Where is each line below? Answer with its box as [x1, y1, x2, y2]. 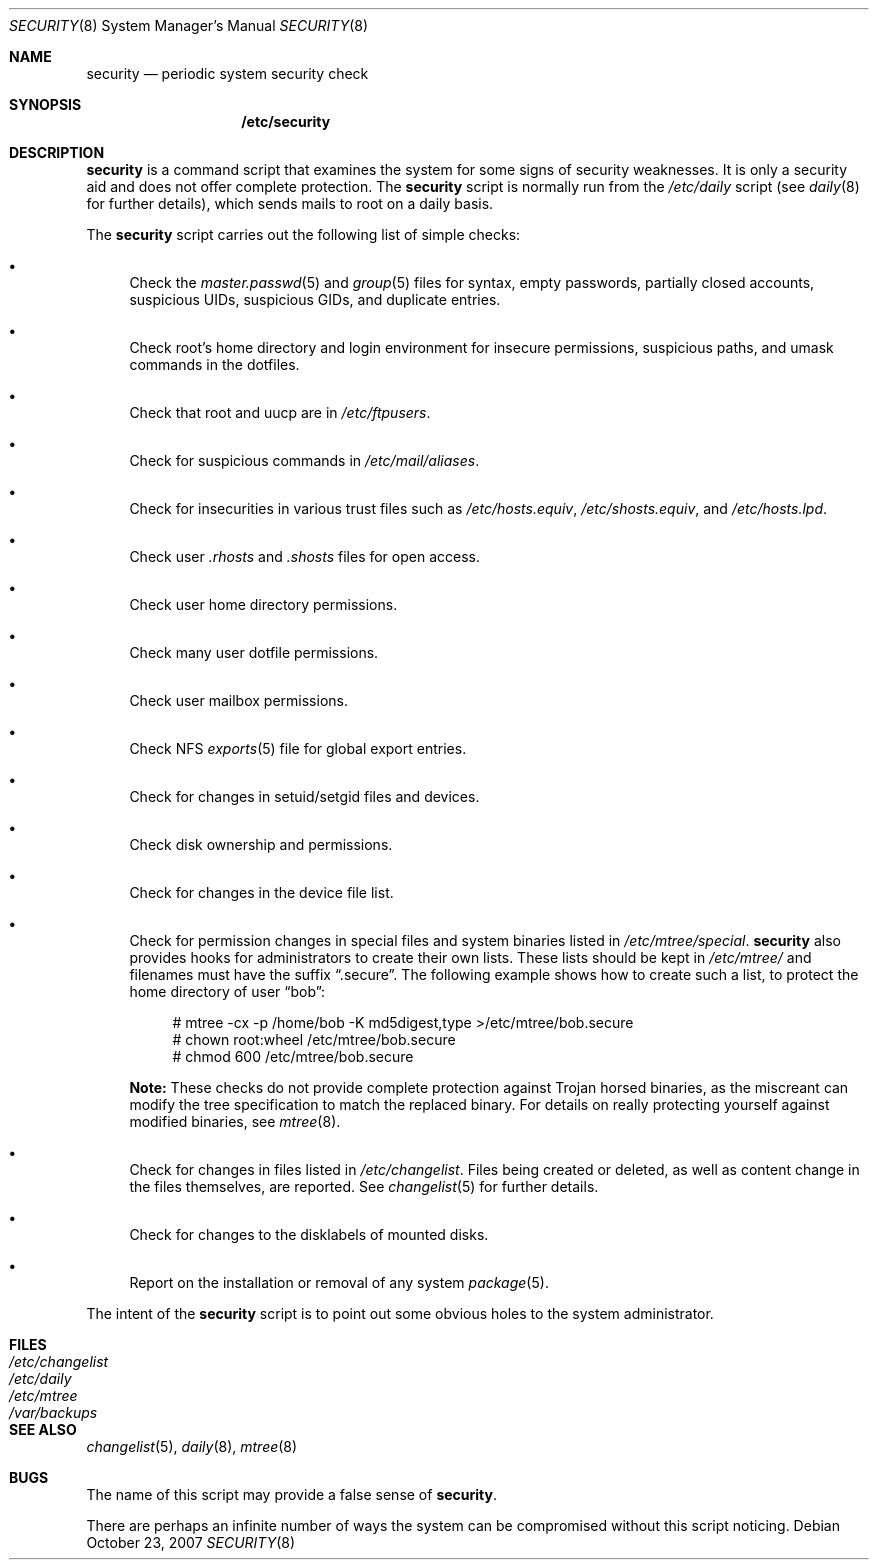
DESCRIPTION [9, 144, 105, 161]
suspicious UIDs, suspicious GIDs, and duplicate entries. [129, 291, 501, 308]
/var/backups [9, 1404, 98, 1421]
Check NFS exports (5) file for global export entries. [129, 740, 467, 757]
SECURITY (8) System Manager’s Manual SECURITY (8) [9, 17, 369, 34]
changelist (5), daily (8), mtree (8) [86, 1438, 298, 1455]
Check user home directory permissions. [129, 596, 398, 613]
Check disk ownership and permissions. [129, 836, 393, 853]
